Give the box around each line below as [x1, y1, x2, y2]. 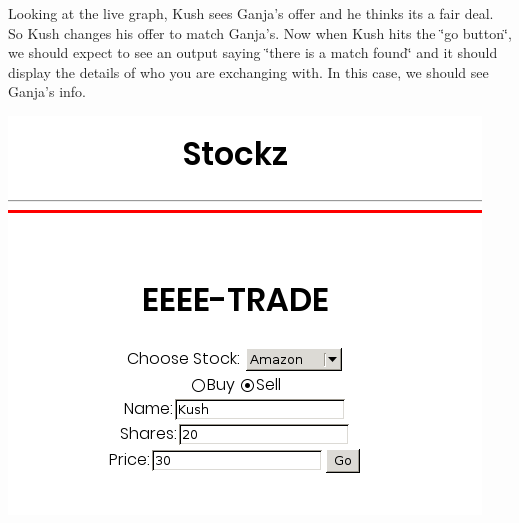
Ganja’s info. [8, 81, 86, 102]
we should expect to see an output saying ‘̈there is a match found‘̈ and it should [8, 42, 498, 63]
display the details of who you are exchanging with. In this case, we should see [8, 61, 489, 82]
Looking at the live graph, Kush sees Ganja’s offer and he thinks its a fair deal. [8, 3, 494, 23]
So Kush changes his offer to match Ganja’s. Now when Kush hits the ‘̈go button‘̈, [8, 22, 512, 43]
